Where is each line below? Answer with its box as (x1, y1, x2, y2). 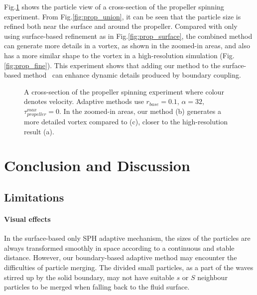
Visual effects (4, 214, 51, 224)
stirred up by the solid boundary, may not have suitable (4, 272, 174, 282)
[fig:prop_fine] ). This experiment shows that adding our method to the (4, 60, 221, 70)
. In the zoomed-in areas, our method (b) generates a (59, 105, 222, 116)
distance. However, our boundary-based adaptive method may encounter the (4, 252, 237, 263)
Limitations (4, 190, 64, 205)
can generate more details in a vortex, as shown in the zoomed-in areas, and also (4, 40, 250, 51)
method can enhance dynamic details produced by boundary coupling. (23, 70, 241, 80)
